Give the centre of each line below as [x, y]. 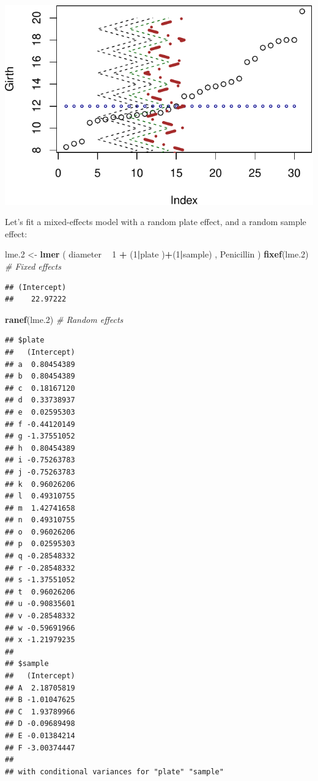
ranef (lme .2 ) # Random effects [64, 319]
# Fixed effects [33, 266]
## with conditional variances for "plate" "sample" [114, 772]
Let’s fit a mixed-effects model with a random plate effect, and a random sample [156, 222]
